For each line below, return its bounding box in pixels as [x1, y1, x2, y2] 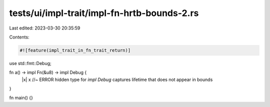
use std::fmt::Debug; [9, 60, 52, 66]
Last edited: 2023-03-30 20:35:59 [9, 25, 80, 31]
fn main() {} [9, 95, 33, 101]
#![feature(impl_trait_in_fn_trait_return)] [19, 47, 131, 53]
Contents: [9, 34, 29, 40]
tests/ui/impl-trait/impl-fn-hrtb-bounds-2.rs [9, 7, 199, 18]
